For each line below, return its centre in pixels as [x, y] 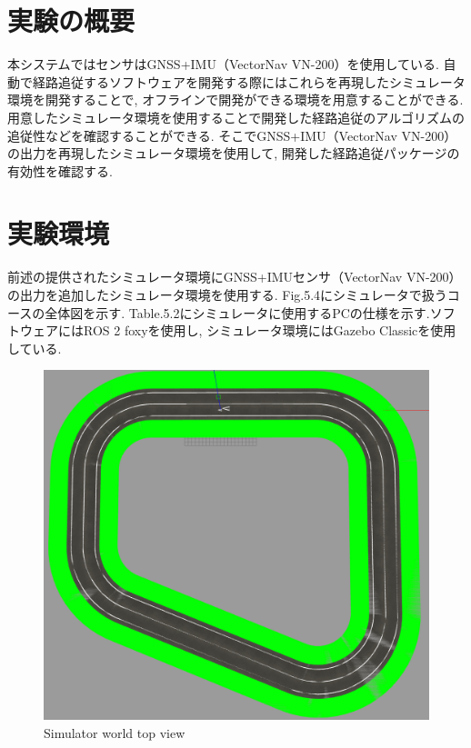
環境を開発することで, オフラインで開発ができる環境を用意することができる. [235, 100]
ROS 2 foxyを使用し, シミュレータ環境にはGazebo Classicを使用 [270, 330]
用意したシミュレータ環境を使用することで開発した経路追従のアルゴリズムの [236, 117]
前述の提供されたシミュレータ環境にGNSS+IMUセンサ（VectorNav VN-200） [235, 277]
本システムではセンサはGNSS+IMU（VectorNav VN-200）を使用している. [223, 64]
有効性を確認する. [60, 170]
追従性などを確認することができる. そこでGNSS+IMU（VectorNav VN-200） [232, 135]
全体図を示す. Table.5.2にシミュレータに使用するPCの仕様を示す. [237, 312]
